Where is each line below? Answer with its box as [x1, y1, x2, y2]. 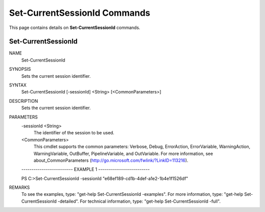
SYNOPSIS [9, 66, 31, 72]
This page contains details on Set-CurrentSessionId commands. [9, 25, 140, 30]
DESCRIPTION [9, 98, 38, 104]
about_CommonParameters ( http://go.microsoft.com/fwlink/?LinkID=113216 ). [33, 157, 188, 163]
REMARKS [9, 184, 30, 190]
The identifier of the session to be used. [33, 130, 115, 136]
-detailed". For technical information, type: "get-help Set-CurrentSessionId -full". [57, 198, 221, 204]
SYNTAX [9, 82, 27, 88]
